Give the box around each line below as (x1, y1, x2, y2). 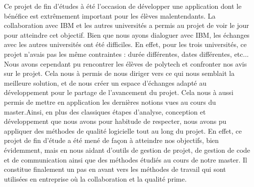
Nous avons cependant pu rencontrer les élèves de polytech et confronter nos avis (4, 58, 247, 69)
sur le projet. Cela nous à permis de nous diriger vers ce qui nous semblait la (4, 68, 235, 78)
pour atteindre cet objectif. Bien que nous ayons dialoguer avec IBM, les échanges (4, 29, 250, 40)
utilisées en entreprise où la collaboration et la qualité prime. (4, 173, 187, 184)
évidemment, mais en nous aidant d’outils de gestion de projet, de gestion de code (4, 144, 251, 155)
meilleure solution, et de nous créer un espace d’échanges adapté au (4, 77, 206, 88)
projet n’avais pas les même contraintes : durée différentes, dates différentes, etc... (4, 48, 249, 59)
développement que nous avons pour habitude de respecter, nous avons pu (4, 116, 227, 126)
